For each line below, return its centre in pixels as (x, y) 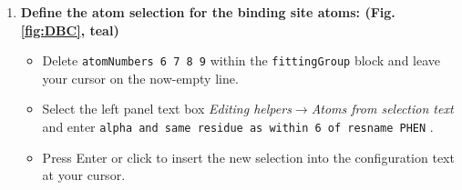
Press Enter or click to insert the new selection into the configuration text (248, 157)
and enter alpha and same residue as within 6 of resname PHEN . (238, 127)
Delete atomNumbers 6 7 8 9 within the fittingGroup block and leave (241, 60)
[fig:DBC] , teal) (70, 30)
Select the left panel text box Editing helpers (167, 109)
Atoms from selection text (382, 109)
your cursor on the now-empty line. (140, 78)
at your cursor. (84, 175)
